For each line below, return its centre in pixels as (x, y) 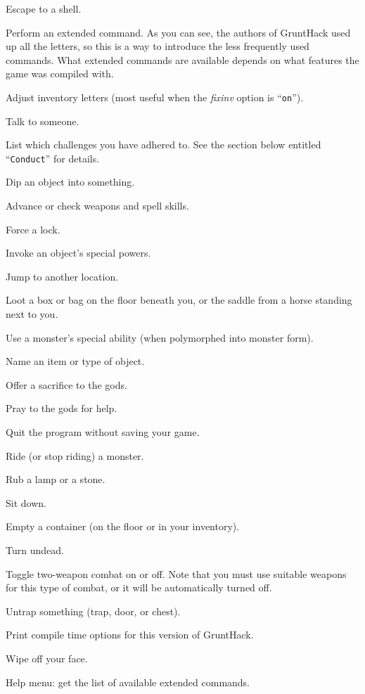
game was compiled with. (60, 73)
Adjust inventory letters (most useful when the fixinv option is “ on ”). (155, 97)
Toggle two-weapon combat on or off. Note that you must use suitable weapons (176, 573)
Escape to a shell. (44, 8)
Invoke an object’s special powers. (78, 253)
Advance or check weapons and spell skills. (97, 206)
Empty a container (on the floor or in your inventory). (123, 526)
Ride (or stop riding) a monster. (75, 455)
